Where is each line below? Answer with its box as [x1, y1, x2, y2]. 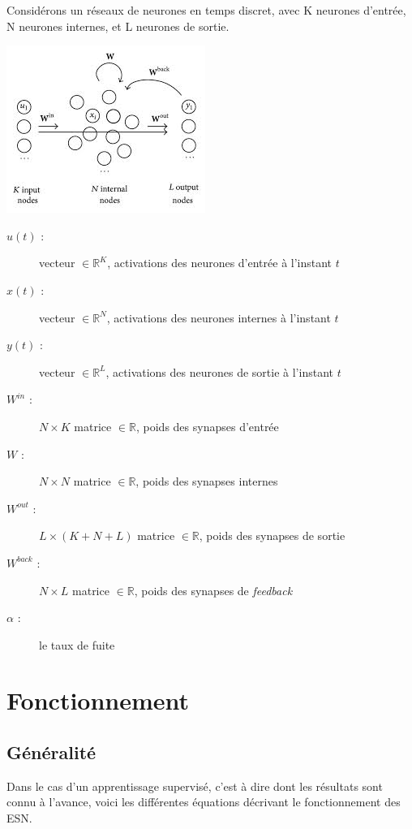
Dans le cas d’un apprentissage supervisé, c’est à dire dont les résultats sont [6, 777, 383, 794]
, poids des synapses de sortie [199, 527, 345, 544]
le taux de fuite [39, 636, 115, 653]
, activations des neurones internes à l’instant [106, 309, 331, 326]
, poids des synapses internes [135, 473, 278, 490]
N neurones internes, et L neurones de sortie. [6, 17, 230, 34]
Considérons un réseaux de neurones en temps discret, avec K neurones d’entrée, [6, 2, 406, 18]
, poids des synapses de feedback [134, 581, 293, 598]
